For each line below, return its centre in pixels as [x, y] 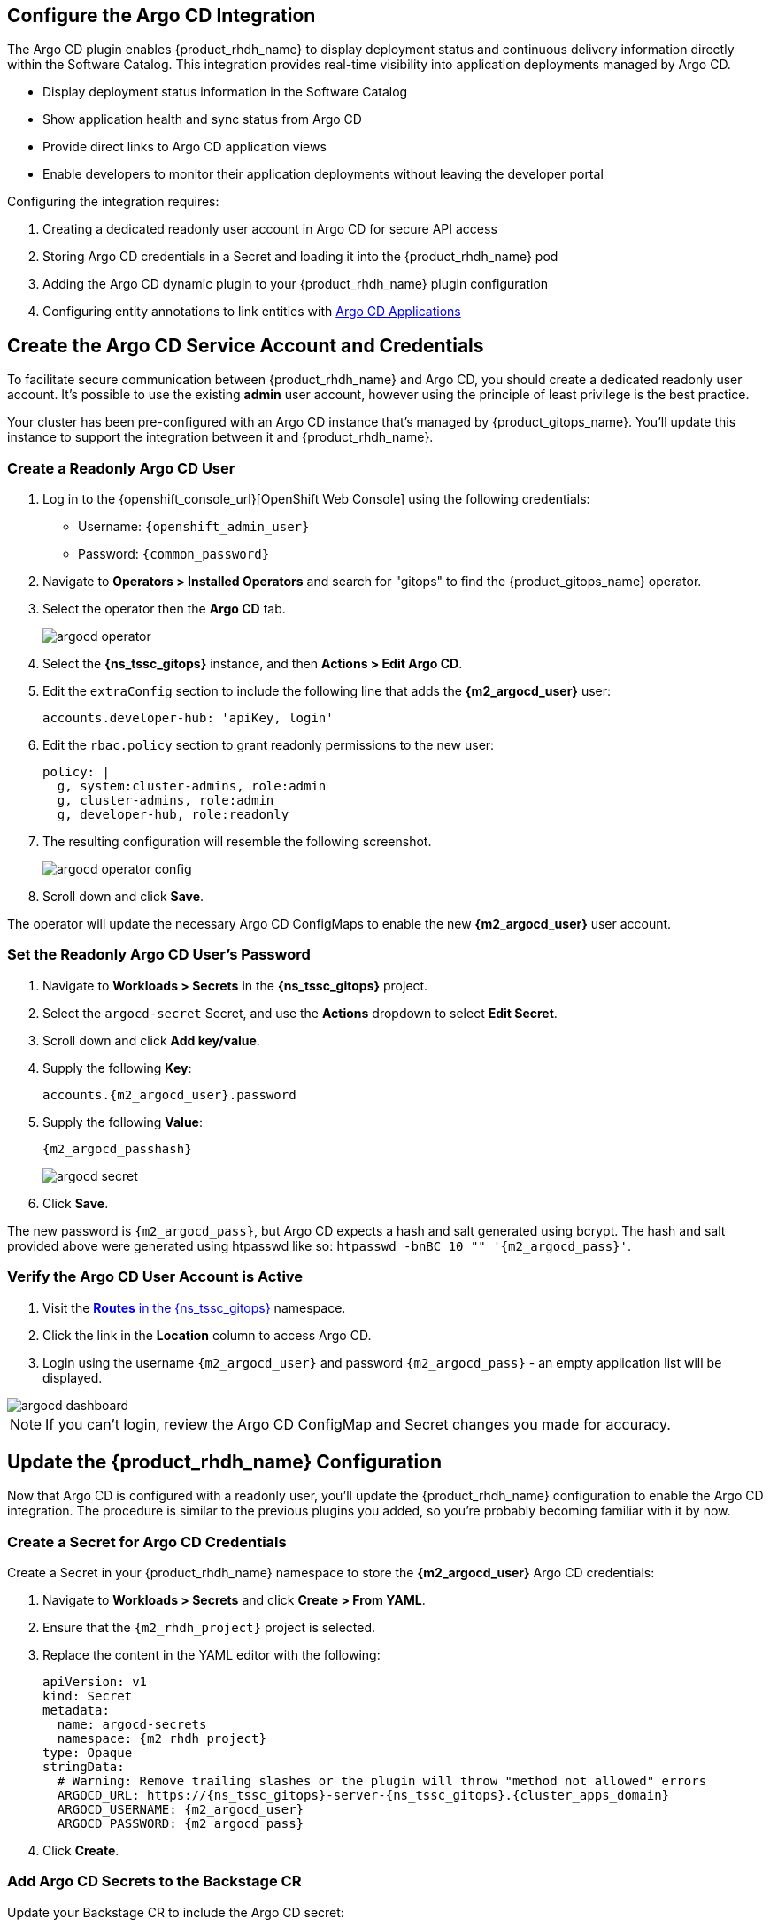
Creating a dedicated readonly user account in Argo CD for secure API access [270, 229]
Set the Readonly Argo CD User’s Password [159, 955]
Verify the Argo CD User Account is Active [155, 1277]
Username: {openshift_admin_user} [194, 527]
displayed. [73, 1377]
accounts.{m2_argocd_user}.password [169, 1095]
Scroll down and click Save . [123, 897]
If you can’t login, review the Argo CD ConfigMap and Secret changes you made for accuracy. [358, 1424]
